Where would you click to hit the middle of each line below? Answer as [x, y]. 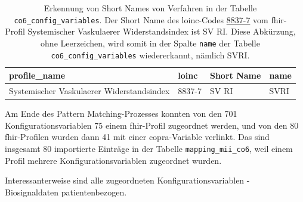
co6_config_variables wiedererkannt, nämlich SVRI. [150, 55]
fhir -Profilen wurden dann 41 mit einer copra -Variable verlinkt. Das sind [137, 137]
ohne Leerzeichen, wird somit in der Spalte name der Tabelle [150, 43]
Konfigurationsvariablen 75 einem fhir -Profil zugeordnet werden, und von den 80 [152, 125]
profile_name [37, 75]
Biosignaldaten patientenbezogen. [66, 192]
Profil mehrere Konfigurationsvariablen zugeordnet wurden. [113, 160]
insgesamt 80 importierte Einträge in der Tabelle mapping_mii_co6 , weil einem [149, 148]
